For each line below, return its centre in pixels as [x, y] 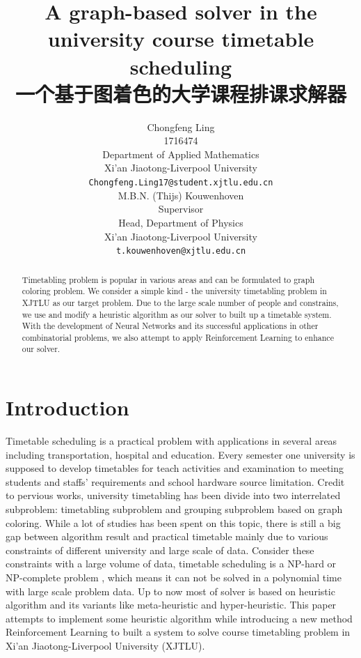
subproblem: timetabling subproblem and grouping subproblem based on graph [174, 509]
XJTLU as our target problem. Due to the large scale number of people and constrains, [180, 302]
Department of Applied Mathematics [181, 154]
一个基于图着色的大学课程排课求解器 [180, 93]
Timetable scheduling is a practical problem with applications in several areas [171, 441]
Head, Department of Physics [181, 222]
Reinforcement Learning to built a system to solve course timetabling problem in [178, 632]
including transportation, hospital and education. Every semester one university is [180, 454]
